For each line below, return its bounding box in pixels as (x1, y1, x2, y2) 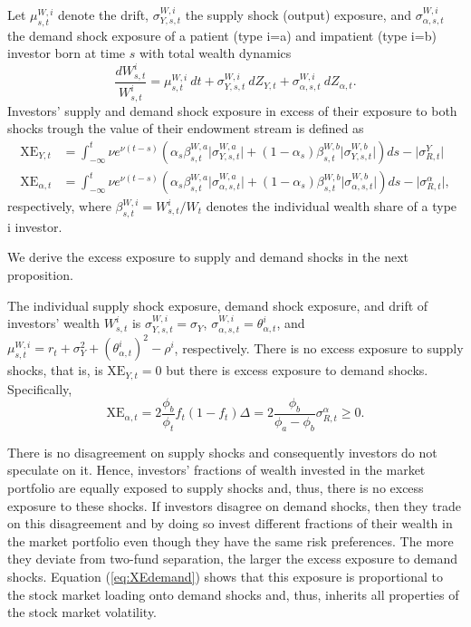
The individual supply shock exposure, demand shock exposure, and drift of (7, 295, 428, 314)
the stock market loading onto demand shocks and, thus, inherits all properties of (7, 584, 459, 603)
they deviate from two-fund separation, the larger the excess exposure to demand (7, 549, 458, 568)
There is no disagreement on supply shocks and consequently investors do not (7, 442, 437, 461)
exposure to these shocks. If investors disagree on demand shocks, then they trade (7, 496, 461, 515)
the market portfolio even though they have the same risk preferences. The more (7, 531, 454, 550)
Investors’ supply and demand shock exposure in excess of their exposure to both (7, 101, 457, 120)
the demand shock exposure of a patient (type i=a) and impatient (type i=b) (7, 25, 437, 44)
